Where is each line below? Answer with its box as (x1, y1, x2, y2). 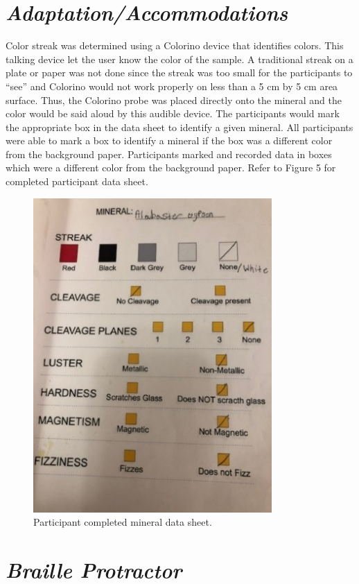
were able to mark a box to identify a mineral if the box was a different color (6, 133, 333, 148)
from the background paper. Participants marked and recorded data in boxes (6, 146, 332, 161)
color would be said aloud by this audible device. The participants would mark (6, 106, 340, 121)
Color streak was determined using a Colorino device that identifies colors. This (6, 38, 344, 53)
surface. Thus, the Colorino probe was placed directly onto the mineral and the (6, 92, 342, 107)
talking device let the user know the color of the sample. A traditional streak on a (6, 51, 353, 66)
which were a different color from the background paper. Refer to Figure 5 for (6, 160, 336, 175)
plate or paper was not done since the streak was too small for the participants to (6, 65, 353, 80)
